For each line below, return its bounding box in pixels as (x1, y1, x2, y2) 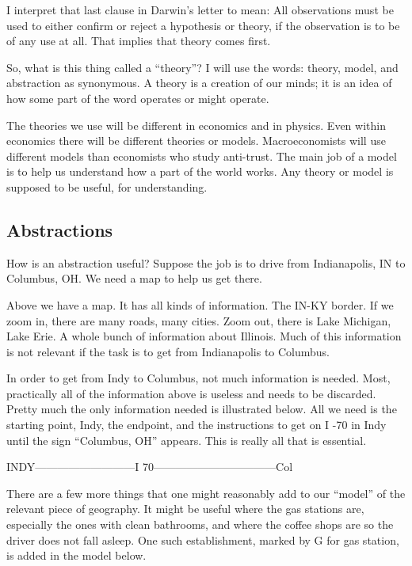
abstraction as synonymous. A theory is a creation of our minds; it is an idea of (6, 74, 392, 91)
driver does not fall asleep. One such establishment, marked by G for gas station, (6, 531, 399, 548)
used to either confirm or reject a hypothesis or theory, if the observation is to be (6, 17, 400, 33)
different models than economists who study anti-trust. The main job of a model (6, 147, 397, 164)
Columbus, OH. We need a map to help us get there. (6, 270, 262, 287)
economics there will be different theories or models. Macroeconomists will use (6, 132, 386, 149)
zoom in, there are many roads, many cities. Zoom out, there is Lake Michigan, (6, 312, 391, 329)
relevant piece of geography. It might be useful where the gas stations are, (6, 500, 364, 517)
